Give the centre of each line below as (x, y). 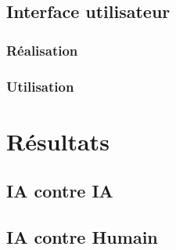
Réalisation (42, 50)
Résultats (58, 141)
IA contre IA (60, 191)
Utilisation (40, 86)
